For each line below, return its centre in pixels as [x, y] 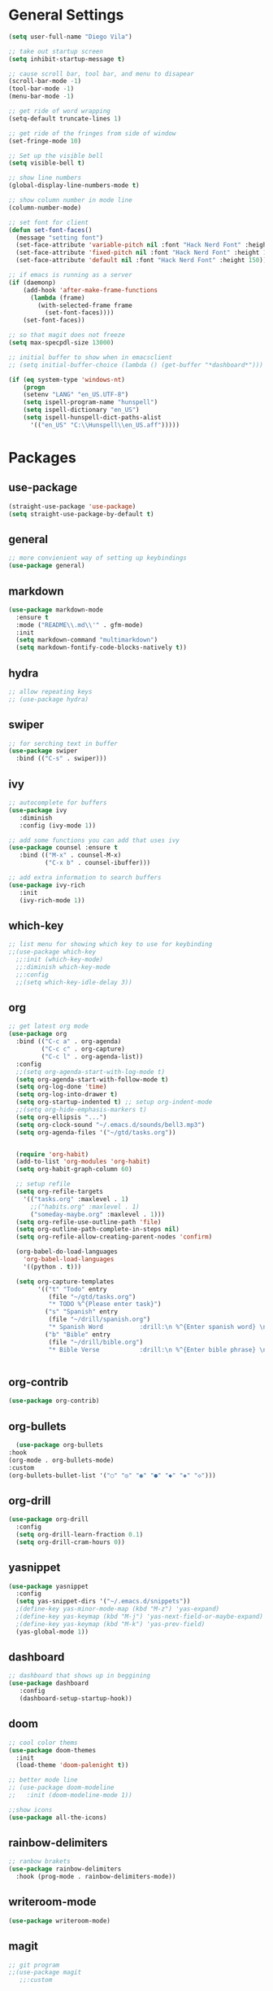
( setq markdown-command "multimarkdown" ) [87, 640]
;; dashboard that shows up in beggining [80, 1676]
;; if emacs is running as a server [70, 275]
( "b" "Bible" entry [78, 1334]
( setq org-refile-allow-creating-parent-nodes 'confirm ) [114, 1237]
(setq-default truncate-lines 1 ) [65, 118]
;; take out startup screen [56, 51]
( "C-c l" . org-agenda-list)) [92, 1056]
